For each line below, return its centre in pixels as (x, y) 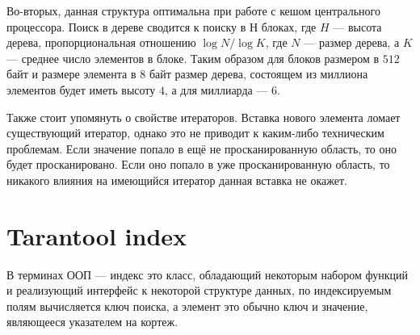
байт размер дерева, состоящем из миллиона (258, 74)
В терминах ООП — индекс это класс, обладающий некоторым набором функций (207, 274)
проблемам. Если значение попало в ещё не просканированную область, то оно (202, 148)
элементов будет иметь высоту (81, 89)
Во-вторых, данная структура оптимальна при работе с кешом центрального (193, 10)
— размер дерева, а (352, 42)
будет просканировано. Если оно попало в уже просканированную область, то (198, 164)
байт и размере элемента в (71, 74)
